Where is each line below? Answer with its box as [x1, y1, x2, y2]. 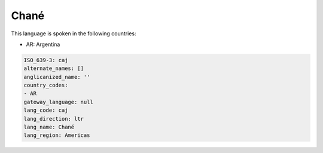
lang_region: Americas [23, 132, 90, 139]
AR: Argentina [26, 41, 60, 48]
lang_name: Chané [23, 124, 75, 131]
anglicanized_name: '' [23, 74, 90, 80]
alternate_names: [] [23, 65, 84, 72]
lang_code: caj [23, 107, 68, 114]
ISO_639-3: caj [23, 57, 68, 63]
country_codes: [23, 82, 68, 89]
